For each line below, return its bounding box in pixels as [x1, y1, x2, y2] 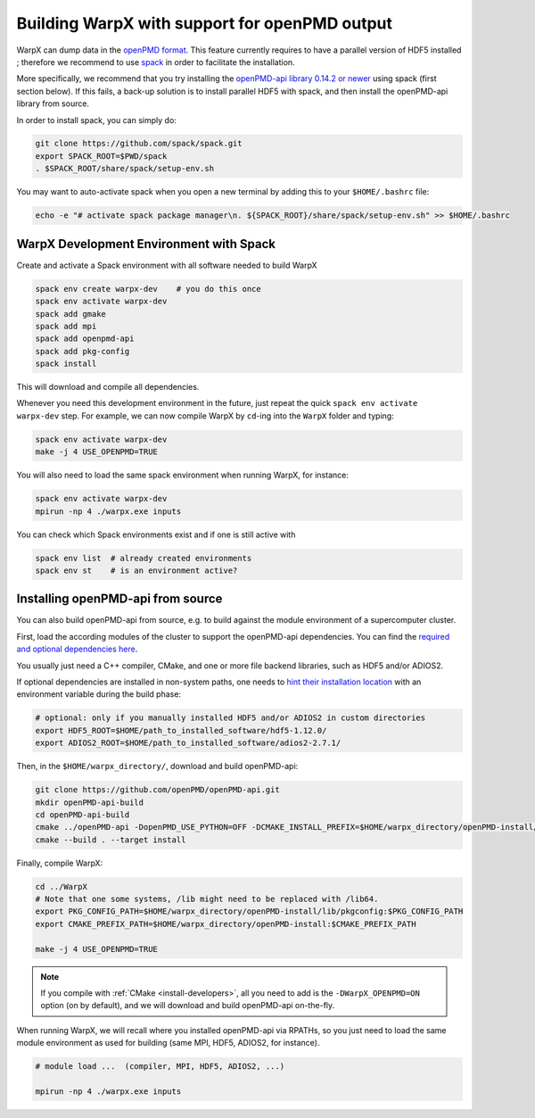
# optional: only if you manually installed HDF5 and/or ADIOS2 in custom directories [35, 713, 426, 723]
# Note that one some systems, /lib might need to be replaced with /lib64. [35, 894, 379, 905]
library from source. [16, 98, 89, 109]
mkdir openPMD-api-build [35, 797, 144, 807]
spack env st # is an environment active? [35, 565, 238, 576]
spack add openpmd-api [35, 334, 135, 344]
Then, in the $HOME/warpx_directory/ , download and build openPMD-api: [16, 761, 299, 772]
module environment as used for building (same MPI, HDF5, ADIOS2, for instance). [16, 1038, 320, 1048]
